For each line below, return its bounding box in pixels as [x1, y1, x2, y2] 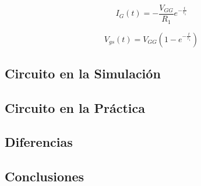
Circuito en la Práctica [5, 98, 145, 116]
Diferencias [5, 133, 73, 151]
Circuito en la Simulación [5, 64, 161, 82]
